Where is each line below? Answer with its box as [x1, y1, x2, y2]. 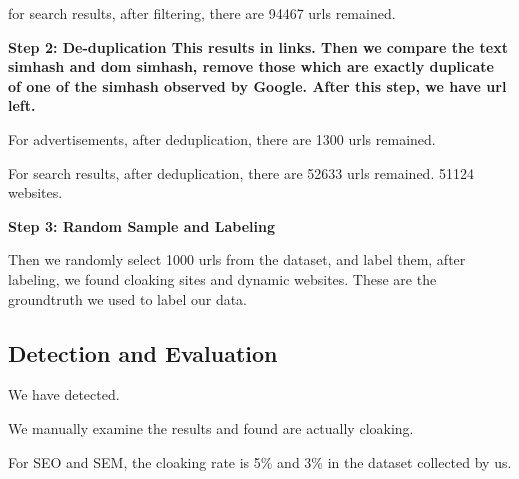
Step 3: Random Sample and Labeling [8, 215, 276, 236]
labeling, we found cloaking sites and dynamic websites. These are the [8, 268, 437, 289]
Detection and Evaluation [8, 337, 278, 368]
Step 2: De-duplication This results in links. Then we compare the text [8, 36, 508, 57]
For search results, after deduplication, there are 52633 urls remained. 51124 [8, 162, 474, 183]
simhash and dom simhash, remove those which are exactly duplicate [8, 56, 494, 77]
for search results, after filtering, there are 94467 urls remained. [8, 3, 396, 23]
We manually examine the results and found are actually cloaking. [8, 417, 414, 438]
